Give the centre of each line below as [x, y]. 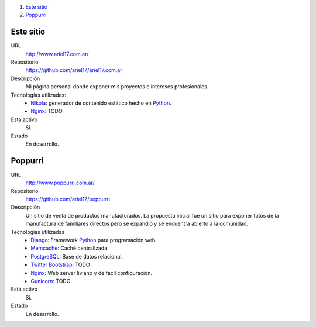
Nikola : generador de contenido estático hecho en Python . [101, 103]
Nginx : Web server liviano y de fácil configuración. [92, 273]
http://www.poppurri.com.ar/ [60, 183]
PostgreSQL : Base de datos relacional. [77, 256]
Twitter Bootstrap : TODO [60, 265]
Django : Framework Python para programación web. [94, 240]
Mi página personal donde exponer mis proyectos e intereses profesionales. [117, 87]
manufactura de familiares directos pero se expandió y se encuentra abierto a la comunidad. [137, 224]
